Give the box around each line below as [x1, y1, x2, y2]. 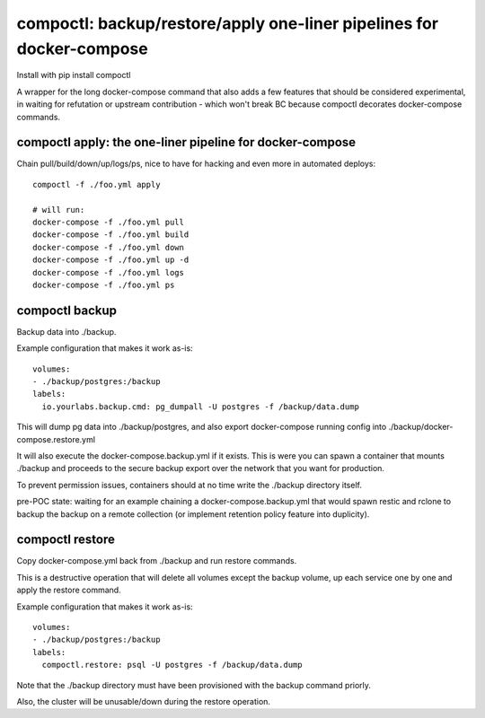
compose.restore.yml [16, 433, 96, 444]
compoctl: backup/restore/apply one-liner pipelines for [16, 13, 439, 33]
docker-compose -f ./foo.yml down [32, 242, 184, 252]
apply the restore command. [16, 584, 121, 596]
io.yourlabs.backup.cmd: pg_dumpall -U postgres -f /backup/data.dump [41, 401, 359, 412]
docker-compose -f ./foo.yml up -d [32, 255, 190, 265]
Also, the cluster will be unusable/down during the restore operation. [16, 696, 271, 706]
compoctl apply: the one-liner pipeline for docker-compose [16, 135, 357, 150]
